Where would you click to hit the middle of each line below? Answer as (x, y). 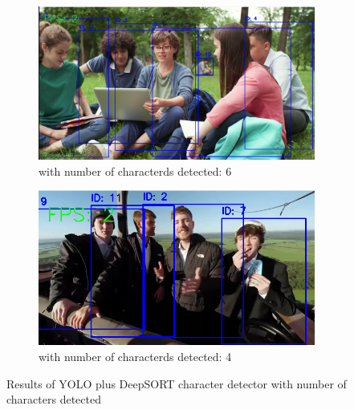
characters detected (54, 399)
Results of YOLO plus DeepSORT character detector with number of (177, 383)
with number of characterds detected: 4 (135, 356)
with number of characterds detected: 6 (135, 170)
